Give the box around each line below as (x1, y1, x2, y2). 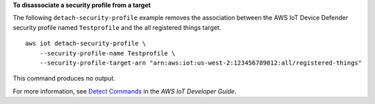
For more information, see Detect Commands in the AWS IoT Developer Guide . (12, 87, 237, 95)
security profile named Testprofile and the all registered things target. (12, 23, 222, 31)
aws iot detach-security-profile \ (25, 40, 147, 48)
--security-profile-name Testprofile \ (39, 49, 176, 57)
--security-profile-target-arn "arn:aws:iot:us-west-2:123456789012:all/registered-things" (39, 59, 362, 67)
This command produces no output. (12, 74, 116, 83)
